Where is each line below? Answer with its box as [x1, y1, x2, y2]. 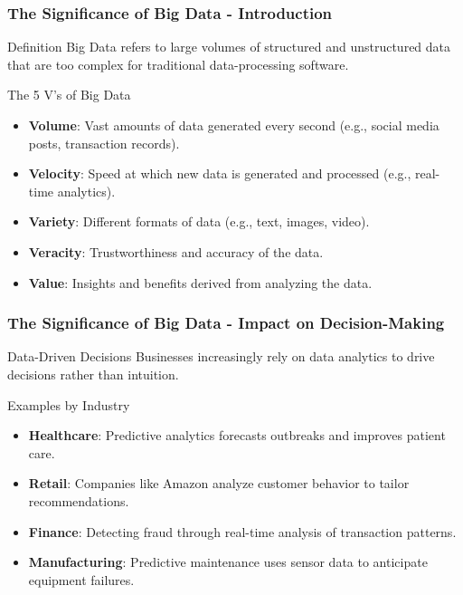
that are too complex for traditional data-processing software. [7, 54, 349, 73]
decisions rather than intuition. [7, 364, 179, 383]
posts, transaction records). [28, 133, 180, 152]
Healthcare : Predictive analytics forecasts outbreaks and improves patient [28, 426, 446, 445]
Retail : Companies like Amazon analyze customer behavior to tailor [28, 474, 410, 493]
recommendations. [28, 491, 129, 510]
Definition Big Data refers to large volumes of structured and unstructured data [7, 37, 451, 56]
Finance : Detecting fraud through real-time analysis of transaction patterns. [28, 522, 457, 541]
